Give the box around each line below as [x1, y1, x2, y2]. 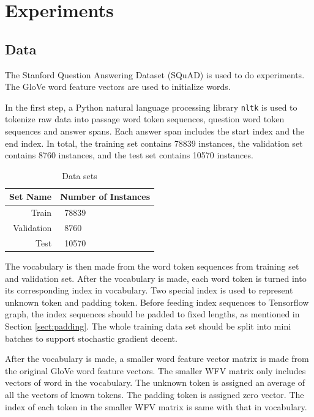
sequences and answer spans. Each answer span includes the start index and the [5, 125, 305, 138]
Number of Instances [60, 190, 151, 203]
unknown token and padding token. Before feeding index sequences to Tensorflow [5, 295, 309, 308]
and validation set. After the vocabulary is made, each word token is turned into [5, 271, 307, 284]
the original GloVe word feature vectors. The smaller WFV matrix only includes [5, 364, 306, 377]
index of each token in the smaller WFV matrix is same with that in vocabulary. [5, 400, 307, 413]
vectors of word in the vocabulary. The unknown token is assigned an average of [5, 376, 305, 389]
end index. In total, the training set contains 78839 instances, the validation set [5, 136, 303, 149]
